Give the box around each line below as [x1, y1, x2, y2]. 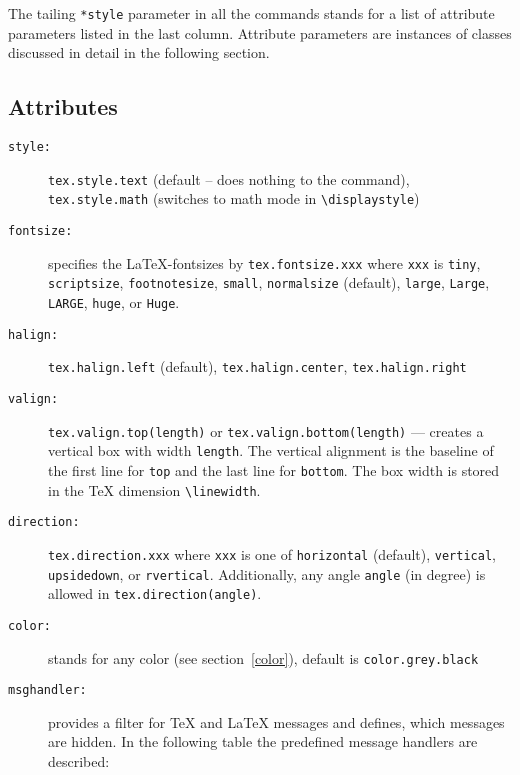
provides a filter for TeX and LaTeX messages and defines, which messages [48, 711, 505, 732]
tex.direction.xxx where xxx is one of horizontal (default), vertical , [48, 543, 496, 564]
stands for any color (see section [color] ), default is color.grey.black [48, 647, 479, 668]
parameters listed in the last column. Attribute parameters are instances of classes [8, 22, 512, 43]
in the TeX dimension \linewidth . [48, 479, 261, 500]
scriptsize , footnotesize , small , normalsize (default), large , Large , [48, 272, 490, 293]
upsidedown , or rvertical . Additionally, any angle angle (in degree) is [48, 563, 486, 584]
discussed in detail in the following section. [8, 42, 270, 63]
